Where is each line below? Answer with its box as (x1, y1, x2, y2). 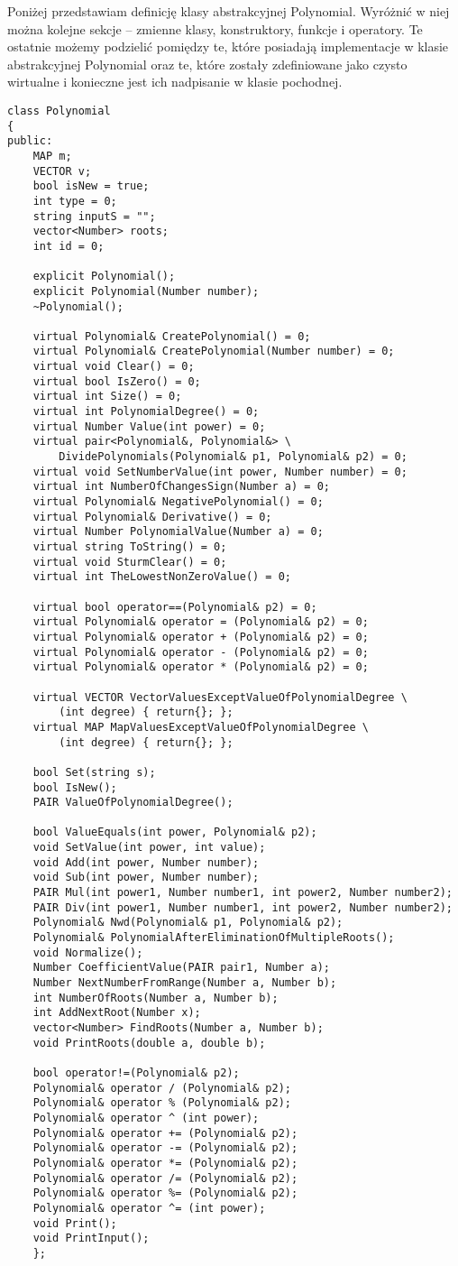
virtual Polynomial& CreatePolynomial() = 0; (32, 329, 311, 343)
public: (7, 134, 53, 148)
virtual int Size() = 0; (32, 390, 182, 403)
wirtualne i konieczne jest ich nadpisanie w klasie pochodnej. (7, 72, 343, 91)
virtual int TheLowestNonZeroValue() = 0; (32, 570, 291, 584)
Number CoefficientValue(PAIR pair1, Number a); (32, 961, 330, 975)
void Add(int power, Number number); (32, 855, 260, 869)
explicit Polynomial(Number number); (32, 284, 260, 298)
